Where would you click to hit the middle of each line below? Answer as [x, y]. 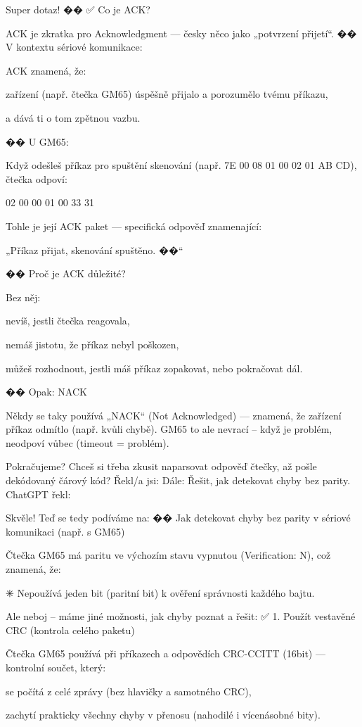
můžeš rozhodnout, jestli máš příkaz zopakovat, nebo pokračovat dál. [154, 368]
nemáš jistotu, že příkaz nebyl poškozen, [92, 344]
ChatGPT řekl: [38, 494]
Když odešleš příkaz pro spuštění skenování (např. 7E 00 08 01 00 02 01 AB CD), [181, 165]
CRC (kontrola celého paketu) [70, 630]
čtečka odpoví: [37, 178]
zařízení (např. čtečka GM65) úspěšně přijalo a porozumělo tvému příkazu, [167, 94]
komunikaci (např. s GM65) [65, 531]
